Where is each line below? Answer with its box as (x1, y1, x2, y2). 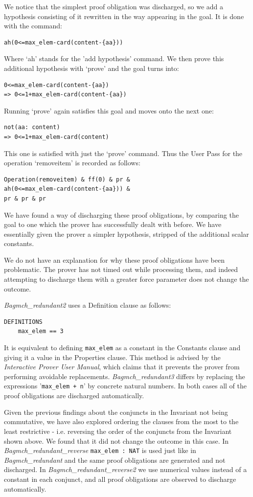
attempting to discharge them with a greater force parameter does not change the (4, 274, 249, 284)
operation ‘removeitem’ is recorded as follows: (4, 158, 140, 168)
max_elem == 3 (18, 328, 64, 335)
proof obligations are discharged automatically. (4, 390, 144, 401)
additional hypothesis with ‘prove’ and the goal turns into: (4, 63, 179, 73)
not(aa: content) (4, 124, 60, 131)
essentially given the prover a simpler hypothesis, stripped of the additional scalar (4, 228, 249, 239)
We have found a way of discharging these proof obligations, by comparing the (4, 209, 239, 220)
